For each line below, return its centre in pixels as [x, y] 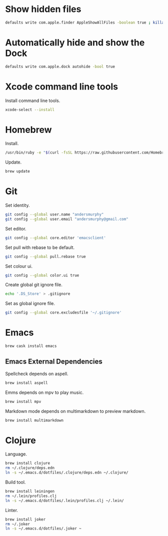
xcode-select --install [30, 109]
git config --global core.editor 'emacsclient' [56, 238]
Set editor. [16, 228]
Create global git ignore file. [34, 285]
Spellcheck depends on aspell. [37, 373]
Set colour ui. [19, 266]
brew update [17, 171]
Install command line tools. [33, 100]
